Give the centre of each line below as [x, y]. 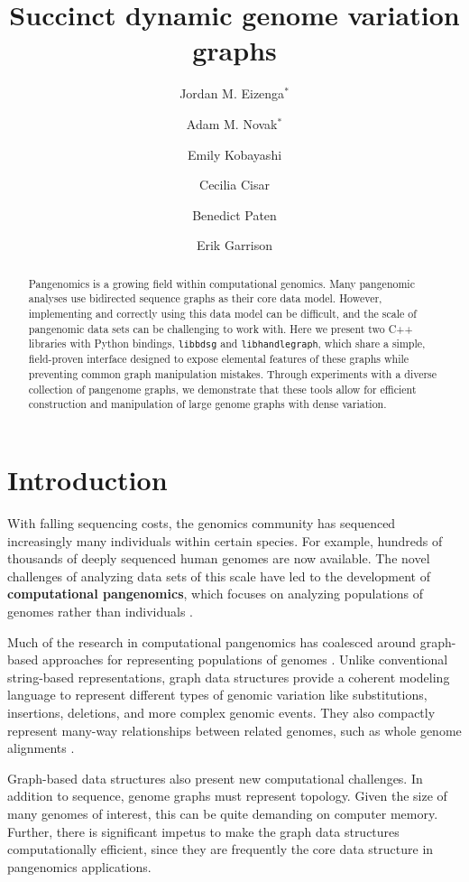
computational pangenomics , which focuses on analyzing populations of [215, 594]
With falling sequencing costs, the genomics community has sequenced [202, 523]
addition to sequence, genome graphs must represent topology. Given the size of [227, 796]
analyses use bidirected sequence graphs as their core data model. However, [205, 298]
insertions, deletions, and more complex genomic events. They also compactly [221, 712]
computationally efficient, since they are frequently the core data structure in [221, 849]
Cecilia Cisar [234, 185]
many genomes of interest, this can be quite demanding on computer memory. [223, 813]
